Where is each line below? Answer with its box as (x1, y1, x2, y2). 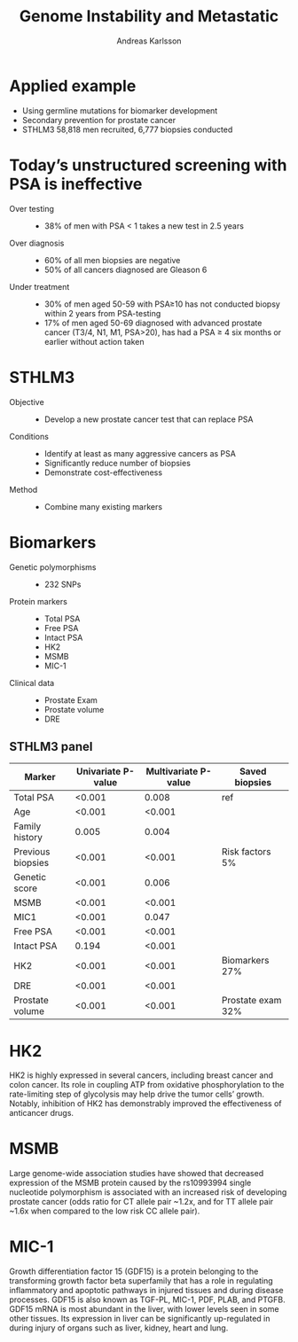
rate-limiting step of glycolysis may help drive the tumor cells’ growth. (9, 1088, 264, 1100)
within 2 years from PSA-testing (43, 308, 161, 318)
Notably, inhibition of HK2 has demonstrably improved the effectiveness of (9, 1098, 282, 1109)
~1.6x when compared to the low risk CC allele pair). (9, 1205, 200, 1216)
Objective (9, 396, 44, 407)
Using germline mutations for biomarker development (21, 105, 218, 116)
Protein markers (9, 596, 68, 606)
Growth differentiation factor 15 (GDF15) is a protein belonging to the (9, 1266, 259, 1277)
